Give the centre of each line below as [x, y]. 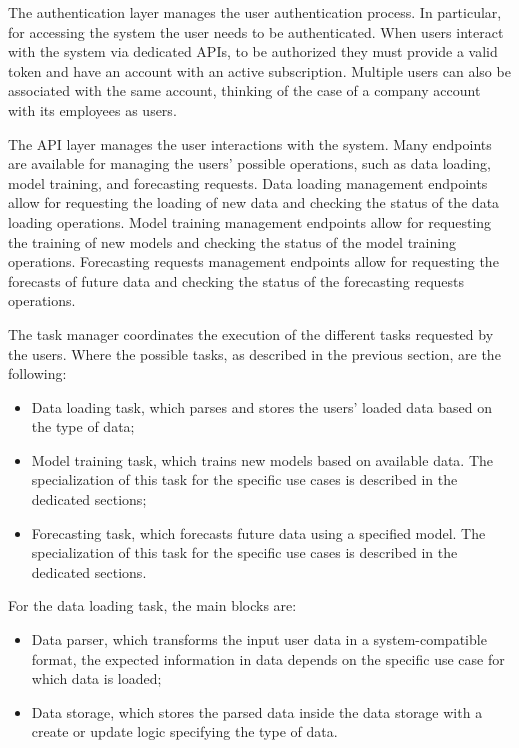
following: [37, 373]
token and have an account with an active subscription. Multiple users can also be [259, 70]
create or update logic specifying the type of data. [184, 731]
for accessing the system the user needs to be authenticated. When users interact [256, 31]
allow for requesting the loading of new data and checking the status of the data [254, 202]
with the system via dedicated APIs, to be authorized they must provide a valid [253, 51]
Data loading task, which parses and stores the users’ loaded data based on [261, 406]
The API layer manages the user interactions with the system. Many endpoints [250, 143]
